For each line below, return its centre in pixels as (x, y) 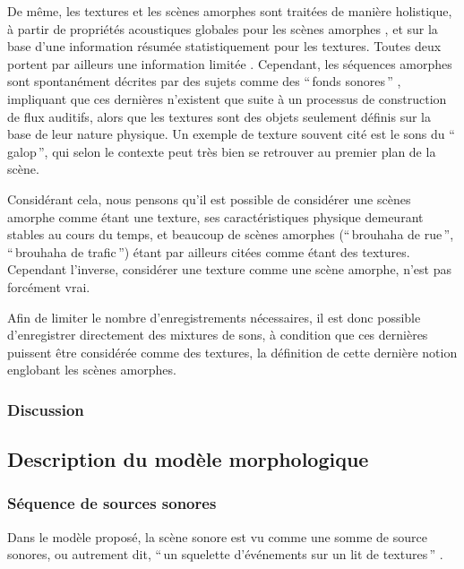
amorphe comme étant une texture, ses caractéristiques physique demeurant (215, 216)
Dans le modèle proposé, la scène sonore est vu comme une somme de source (217, 536)
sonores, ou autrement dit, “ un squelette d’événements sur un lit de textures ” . (225, 554)
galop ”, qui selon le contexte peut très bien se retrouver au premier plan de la (222, 151)
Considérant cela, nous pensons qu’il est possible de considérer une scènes (209, 198)
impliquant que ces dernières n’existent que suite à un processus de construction (227, 98)
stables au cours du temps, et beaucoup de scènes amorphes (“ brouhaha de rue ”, (231, 234)
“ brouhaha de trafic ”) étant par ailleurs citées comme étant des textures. (209, 251)
